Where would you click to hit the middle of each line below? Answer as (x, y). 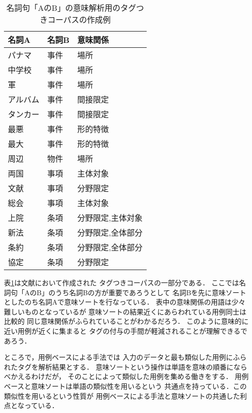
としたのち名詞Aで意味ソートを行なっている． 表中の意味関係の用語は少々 (125, 302)
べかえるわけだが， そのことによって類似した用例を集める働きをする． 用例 (126, 376)
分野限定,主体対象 (110, 218)
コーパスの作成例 (79, 19)
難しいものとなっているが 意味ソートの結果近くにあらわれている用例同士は (125, 311)
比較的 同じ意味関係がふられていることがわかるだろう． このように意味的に (126, 321)
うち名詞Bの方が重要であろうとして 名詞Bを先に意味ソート (151, 292)
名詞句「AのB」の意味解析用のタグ (71, 8)
